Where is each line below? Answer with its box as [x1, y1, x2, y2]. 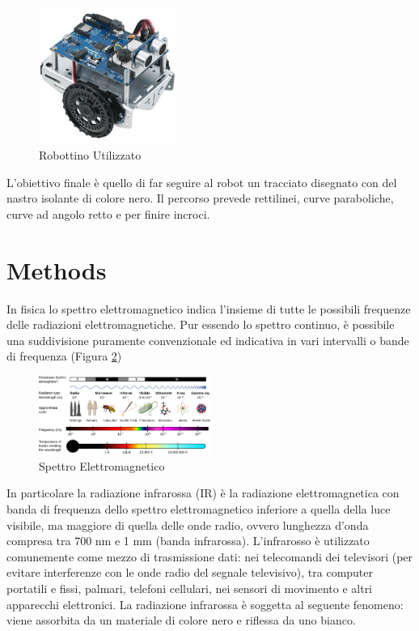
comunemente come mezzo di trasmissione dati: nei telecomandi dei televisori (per [6, 548, 413, 565]
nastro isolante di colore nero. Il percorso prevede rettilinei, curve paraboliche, [6, 190, 394, 207]
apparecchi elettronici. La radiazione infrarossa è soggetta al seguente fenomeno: [6, 595, 404, 612]
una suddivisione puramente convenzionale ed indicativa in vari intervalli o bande [6, 331, 409, 348]
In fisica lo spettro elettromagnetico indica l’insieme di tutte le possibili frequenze [6, 300, 411, 317]
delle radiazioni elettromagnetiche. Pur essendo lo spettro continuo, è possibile [6, 316, 395, 333]
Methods [6, 253, 107, 286]
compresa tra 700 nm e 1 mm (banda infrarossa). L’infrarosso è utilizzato [6, 532, 370, 549]
